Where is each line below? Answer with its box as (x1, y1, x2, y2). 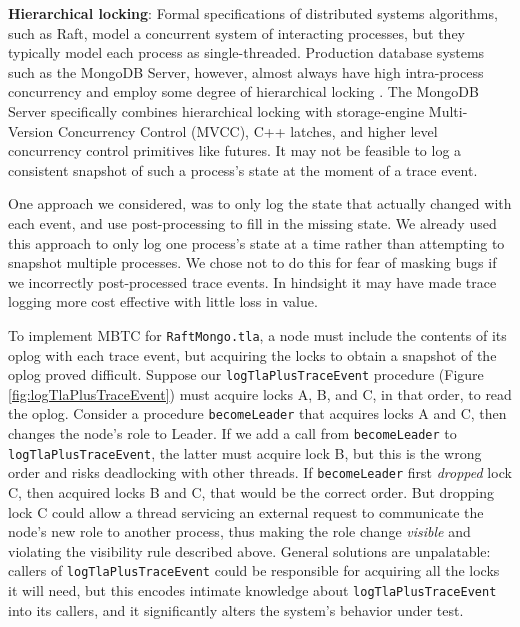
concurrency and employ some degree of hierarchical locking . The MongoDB (8, 81, 479, 102)
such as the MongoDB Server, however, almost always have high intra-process (8, 61, 484, 82)
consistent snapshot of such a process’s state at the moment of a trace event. (8, 159, 478, 180)
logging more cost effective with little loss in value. (8, 291, 318, 312)
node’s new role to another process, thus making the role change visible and (8, 521, 471, 542)
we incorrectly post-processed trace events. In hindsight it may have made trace (8, 271, 497, 292)
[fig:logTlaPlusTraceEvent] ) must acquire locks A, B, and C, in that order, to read (8, 383, 512, 404)
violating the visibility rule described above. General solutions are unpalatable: (8, 540, 491, 561)
